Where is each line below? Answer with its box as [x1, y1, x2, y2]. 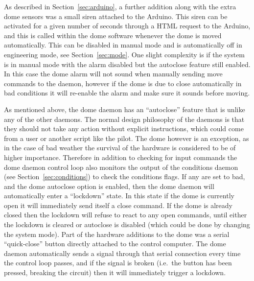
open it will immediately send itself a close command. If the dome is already [4, 200, 232, 210]
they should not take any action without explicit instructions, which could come [4, 123, 244, 134]
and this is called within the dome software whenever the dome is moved [4, 30, 222, 40]
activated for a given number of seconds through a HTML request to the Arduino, [4, 21, 251, 31]
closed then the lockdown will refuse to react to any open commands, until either [4, 210, 247, 220]
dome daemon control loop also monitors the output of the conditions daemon [4, 162, 238, 172]
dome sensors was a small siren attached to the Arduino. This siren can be [4, 11, 228, 21]
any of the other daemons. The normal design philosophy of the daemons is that [4, 114, 245, 124]
